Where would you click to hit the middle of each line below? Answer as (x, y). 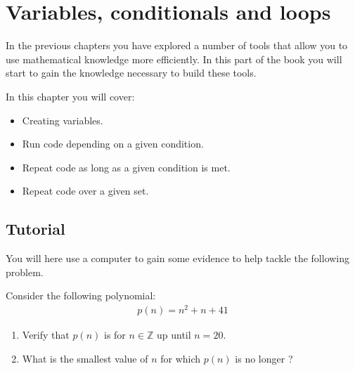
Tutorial (35, 229)
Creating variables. (63, 120)
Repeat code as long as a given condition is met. (126, 167)
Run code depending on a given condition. (113, 144)
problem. (25, 272)
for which (181, 358)
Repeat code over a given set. (85, 191)
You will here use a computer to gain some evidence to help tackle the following (178, 258)
